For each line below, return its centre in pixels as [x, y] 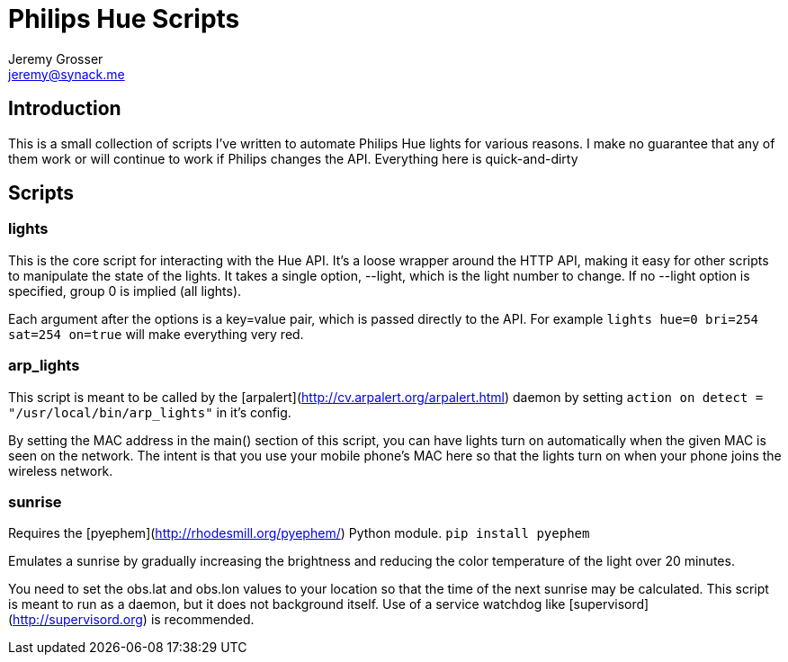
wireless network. [61, 470]
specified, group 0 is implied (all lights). [125, 291]
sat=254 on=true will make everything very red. [156, 334]
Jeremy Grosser [56, 58]
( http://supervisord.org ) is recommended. [131, 620]
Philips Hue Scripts [124, 19]
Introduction [65, 109]
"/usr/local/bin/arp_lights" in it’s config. [150, 412]
